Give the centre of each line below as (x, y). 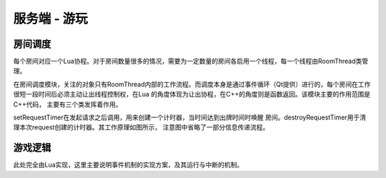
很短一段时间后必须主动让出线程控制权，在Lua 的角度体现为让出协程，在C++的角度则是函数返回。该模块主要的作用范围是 (192, 94)
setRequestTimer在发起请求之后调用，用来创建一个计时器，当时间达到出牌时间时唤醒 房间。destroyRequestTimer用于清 (190, 117)
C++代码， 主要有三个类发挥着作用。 (68, 104)
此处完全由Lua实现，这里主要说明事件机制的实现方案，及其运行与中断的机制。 (128, 165)
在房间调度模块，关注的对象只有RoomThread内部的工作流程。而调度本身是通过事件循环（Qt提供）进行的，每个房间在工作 (192, 84)
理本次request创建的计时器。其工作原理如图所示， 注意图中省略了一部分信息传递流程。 (141, 127)
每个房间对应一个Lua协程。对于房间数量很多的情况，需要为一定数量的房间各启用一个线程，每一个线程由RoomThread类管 (191, 61)
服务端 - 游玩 (51, 19)
